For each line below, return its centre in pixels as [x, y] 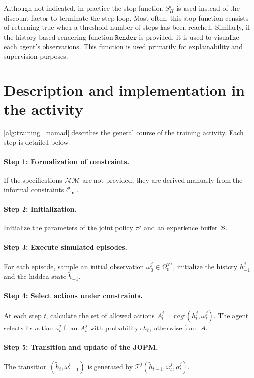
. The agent [231, 315]
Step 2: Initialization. [40, 209]
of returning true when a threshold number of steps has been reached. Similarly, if [127, 27]
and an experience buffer [181, 227]
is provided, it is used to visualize [189, 37]
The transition [26, 366]
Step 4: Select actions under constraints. [73, 295]
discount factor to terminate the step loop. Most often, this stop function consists [126, 17]
